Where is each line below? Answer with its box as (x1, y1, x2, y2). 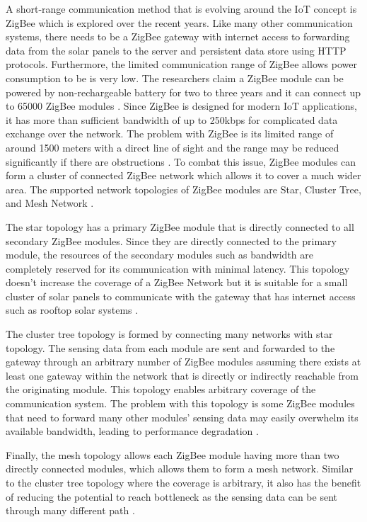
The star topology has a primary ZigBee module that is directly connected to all (6, 219, 354, 234)
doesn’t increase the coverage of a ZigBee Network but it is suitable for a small (6, 275, 348, 290)
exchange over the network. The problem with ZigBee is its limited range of (6, 126, 334, 141)
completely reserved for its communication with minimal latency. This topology (6, 261, 350, 276)
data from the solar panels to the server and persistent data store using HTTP (6, 42, 346, 57)
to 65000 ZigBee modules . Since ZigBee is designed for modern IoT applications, (6, 98, 357, 113)
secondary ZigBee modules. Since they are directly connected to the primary (6, 233, 337, 248)
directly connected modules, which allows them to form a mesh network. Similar (6, 461, 354, 476)
